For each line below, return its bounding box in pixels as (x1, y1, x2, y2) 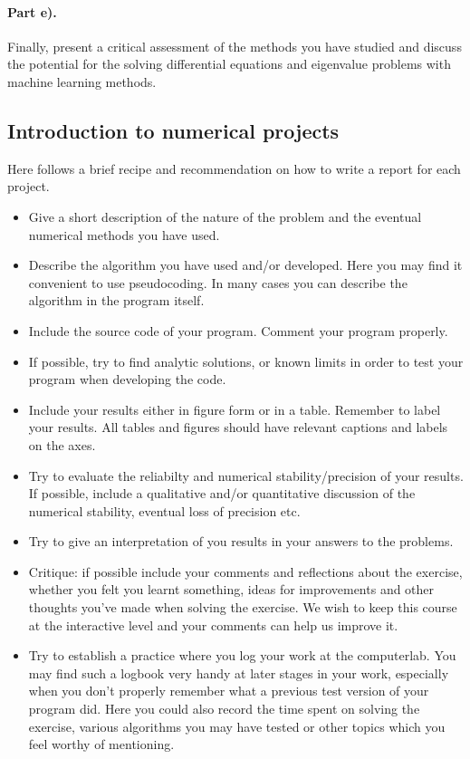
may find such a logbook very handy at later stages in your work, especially (28, 663, 449, 682)
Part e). (7, 2, 57, 21)
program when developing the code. (28, 370, 226, 389)
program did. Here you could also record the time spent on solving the (28, 699, 420, 718)
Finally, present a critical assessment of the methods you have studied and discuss (7, 36, 462, 55)
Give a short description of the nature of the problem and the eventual (28, 207, 422, 226)
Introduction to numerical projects (7, 116, 340, 144)
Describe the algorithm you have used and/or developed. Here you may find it (28, 255, 463, 274)
